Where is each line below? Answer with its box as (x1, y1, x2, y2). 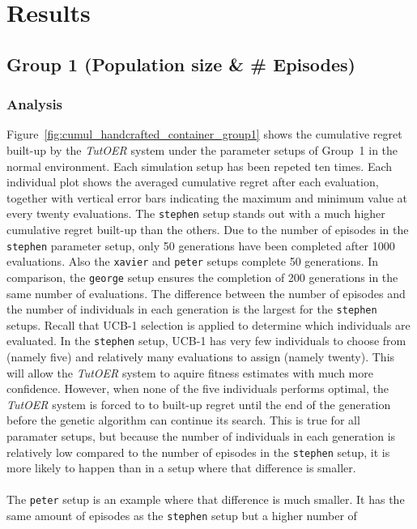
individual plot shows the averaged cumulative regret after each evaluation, (6, 173, 379, 190)
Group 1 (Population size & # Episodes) (6, 51, 355, 76)
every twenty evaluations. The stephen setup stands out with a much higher (6, 205, 385, 222)
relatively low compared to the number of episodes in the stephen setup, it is (6, 443, 390, 460)
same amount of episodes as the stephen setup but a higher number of (6, 507, 357, 524)
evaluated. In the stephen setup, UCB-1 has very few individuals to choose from (6, 332, 406, 349)
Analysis (6, 94, 63, 114)
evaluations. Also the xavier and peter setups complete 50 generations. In (6, 253, 379, 270)
